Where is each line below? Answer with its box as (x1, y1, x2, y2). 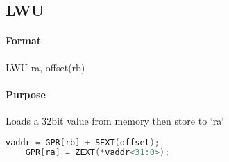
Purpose (6, 87, 46, 101)
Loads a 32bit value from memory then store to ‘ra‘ (6, 113, 225, 127)
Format (6, 33, 41, 48)
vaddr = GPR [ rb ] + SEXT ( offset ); (6, 137, 160, 147)
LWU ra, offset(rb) (6, 60, 85, 74)
